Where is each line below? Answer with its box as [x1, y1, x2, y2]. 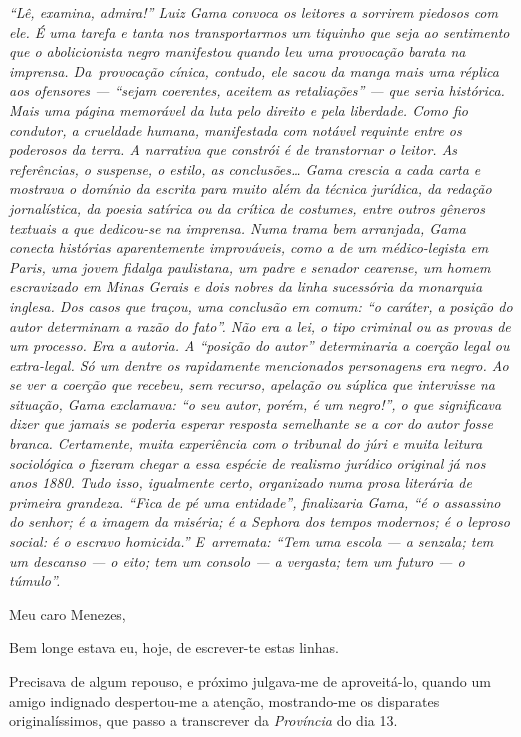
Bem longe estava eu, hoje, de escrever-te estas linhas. [9, 637, 339, 658]
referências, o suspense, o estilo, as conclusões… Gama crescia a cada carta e [9, 158, 481, 179]
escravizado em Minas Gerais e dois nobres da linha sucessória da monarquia [9, 276, 483, 297]
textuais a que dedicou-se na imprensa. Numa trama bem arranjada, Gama [9, 217, 466, 238]
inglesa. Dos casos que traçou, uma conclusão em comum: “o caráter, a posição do [9, 295, 513, 316]
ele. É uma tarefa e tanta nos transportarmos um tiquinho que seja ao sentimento [9, 21, 510, 42]
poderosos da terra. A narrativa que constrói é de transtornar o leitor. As [9, 139, 458, 160]
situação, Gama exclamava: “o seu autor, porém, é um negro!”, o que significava [9, 393, 502, 414]
